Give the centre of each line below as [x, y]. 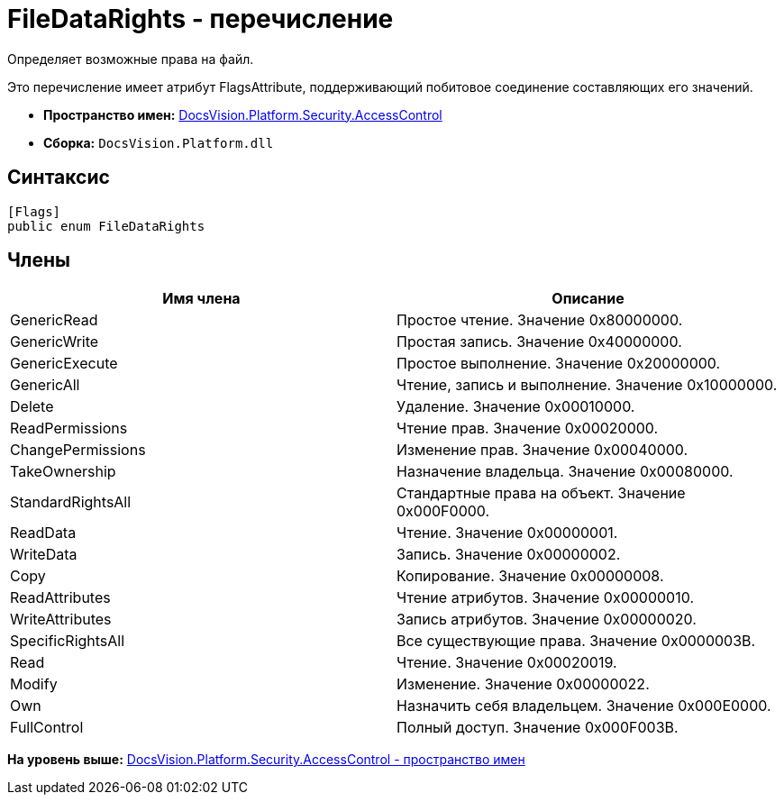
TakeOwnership [63, 472]
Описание [588, 299]
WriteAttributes [61, 620]
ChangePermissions [78, 450]
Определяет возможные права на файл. [131, 59]
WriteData [44, 555]
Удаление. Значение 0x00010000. [516, 407]
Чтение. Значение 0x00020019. [507, 663]
